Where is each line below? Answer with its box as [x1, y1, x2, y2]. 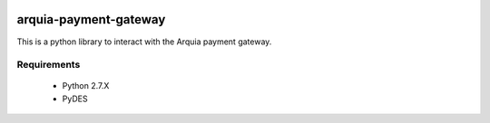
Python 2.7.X [62, 80, 110, 91]
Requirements [16, 59, 81, 71]
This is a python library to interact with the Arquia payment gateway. [16, 36, 272, 47]
